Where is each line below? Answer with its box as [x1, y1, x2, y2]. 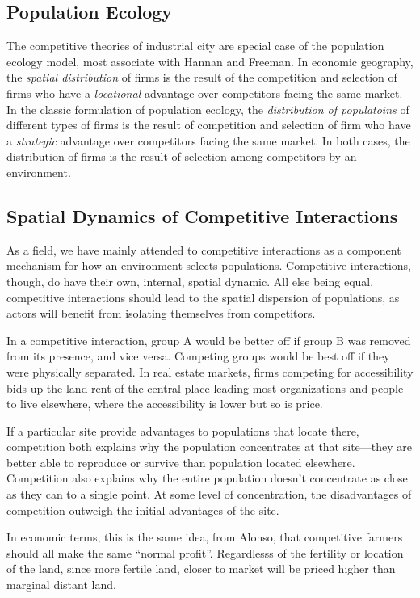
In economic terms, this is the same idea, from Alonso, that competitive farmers [6, 529, 403, 545]
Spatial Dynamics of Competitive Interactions [6, 203, 398, 228]
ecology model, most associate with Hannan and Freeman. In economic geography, [6, 53, 414, 69]
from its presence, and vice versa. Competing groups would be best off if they [6, 347, 390, 364]
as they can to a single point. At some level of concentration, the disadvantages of [6, 486, 412, 503]
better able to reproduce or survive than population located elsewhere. [6, 453, 355, 470]
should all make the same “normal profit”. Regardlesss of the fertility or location [6, 544, 404, 561]
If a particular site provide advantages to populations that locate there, [6, 422, 359, 439]
